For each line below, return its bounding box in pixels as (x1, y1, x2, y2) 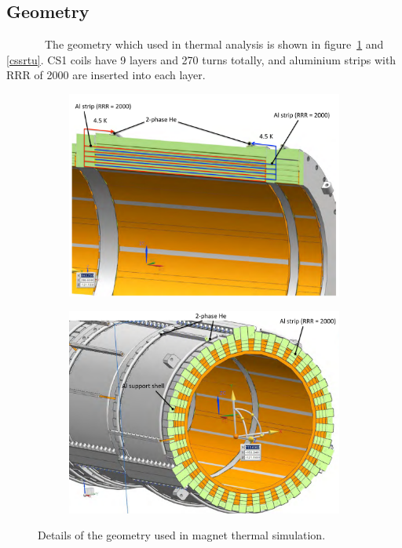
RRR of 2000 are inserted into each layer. (6, 67, 206, 83)
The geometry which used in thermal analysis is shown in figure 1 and (44, 36, 384, 53)
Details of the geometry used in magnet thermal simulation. (38, 527, 326, 543)
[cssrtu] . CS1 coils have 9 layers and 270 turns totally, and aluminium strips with (6, 51, 397, 67)
